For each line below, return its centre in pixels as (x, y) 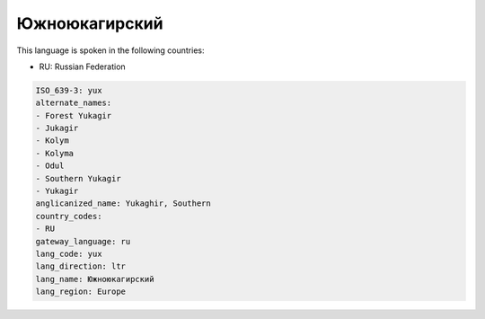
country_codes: (69, 216)
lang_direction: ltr (80, 266)
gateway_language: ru (83, 241)
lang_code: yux (69, 254)
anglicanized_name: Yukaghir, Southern (123, 204)
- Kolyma (55, 153)
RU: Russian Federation (82, 66)
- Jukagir (57, 128)
